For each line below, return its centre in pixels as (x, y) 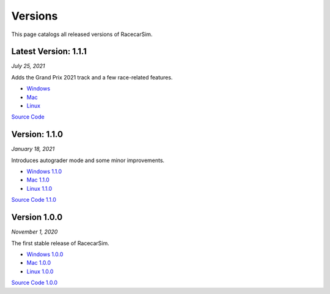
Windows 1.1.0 (44, 172)
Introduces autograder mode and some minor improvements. (88, 160)
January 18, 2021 (33, 149)
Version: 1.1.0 (37, 134)
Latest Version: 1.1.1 (49, 52)
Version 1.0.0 (37, 217)
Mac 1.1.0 (38, 180)
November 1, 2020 (35, 232)
